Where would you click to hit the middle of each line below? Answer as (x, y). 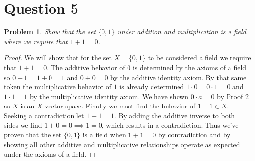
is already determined (152, 87)
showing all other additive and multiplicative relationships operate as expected (122, 144)
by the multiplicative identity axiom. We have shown (109, 96)
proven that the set (33, 135)
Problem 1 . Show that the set (50, 32)
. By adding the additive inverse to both (174, 115)
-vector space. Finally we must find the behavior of (119, 106)
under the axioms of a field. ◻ (50, 154)
